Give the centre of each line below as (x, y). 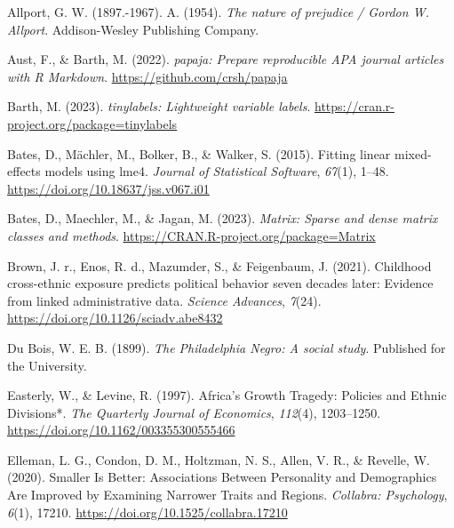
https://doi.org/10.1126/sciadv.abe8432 (115, 318)
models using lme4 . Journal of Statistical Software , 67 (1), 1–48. (217, 171)
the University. (47, 365)
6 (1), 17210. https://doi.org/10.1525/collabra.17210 (147, 512)
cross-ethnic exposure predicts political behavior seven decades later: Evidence (220, 283)
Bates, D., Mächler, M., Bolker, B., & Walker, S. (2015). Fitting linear (199, 153)
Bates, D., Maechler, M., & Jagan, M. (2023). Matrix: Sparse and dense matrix (223, 218)
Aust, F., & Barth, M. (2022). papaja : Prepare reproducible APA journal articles (226, 59)
